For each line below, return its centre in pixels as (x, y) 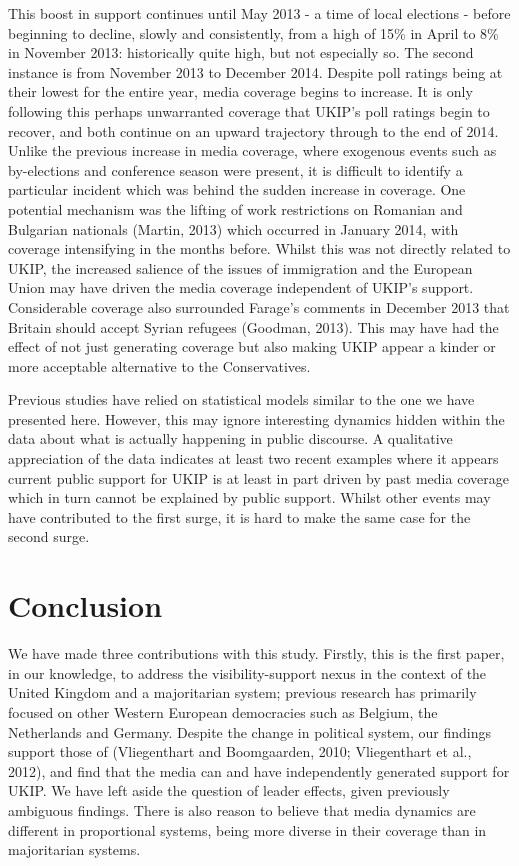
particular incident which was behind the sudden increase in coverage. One (237, 189)
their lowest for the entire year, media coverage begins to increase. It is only (240, 91)
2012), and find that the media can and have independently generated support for (259, 770)
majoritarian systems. (74, 849)
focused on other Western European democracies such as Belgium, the (223, 711)
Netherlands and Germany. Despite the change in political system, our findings (250, 731)
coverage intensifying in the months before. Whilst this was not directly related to (259, 248)
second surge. (49, 536)
